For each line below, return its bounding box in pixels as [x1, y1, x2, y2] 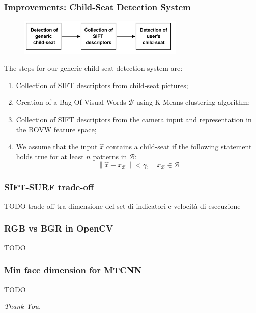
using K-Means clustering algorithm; [136, 97, 250, 107]
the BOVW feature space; [16, 124, 97, 134]
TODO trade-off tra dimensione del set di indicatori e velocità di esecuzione [4, 200, 241, 211]
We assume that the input [16, 141, 98, 152]
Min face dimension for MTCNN [4, 264, 142, 276]
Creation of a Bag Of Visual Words [16, 97, 126, 107]
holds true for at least [16, 151, 84, 161]
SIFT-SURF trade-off [4, 180, 94, 193]
